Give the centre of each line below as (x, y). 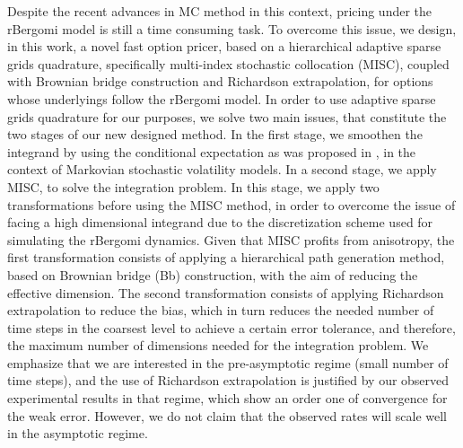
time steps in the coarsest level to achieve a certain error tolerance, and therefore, (231, 327)
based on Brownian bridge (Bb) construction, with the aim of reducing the (213, 274)
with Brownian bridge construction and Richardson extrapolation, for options (220, 81)
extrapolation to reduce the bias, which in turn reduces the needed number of (221, 310)
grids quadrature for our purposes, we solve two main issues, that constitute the (227, 116)
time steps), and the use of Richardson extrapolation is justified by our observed (228, 380)
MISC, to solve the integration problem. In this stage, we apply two (193, 186)
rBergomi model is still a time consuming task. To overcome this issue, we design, (232, 28)
